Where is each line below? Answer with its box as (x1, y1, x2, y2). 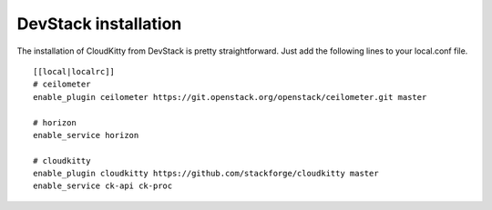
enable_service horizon (33, 130, 139, 140)
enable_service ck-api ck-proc (33, 181, 173, 191)
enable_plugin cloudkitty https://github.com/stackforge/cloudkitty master (33, 168, 379, 179)
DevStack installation (16, 14, 182, 34)
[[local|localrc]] (33, 66, 116, 76)
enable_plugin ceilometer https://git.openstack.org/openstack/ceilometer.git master (33, 92, 427, 102)
